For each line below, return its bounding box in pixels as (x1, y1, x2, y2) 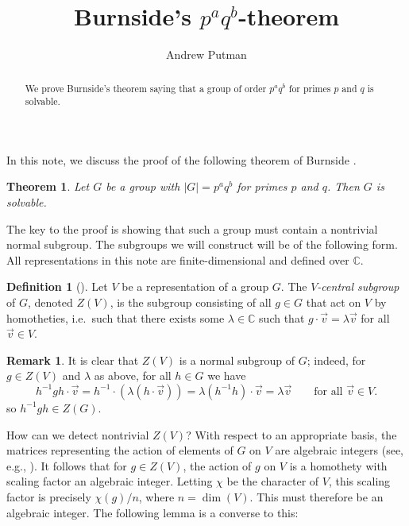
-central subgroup (317, 278, 399, 295)
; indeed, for (307, 351, 366, 368)
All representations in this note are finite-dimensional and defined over (6, 251, 349, 268)
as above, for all (94, 367, 172, 384)
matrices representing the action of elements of (6, 442, 233, 458)
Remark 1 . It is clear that (6, 351, 139, 368)
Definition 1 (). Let (6, 278, 108, 295)
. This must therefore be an (249, 488, 384, 505)
